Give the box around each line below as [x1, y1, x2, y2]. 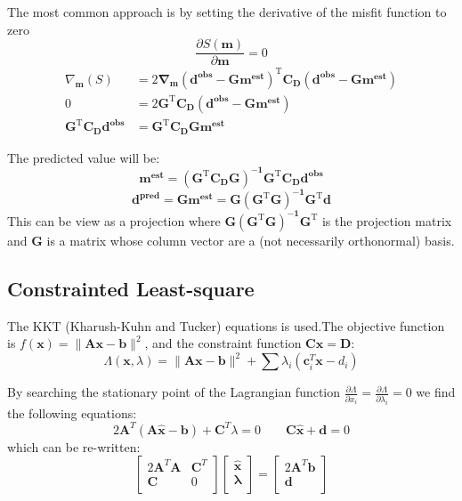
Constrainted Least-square [7, 274, 255, 302]
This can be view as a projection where [7, 211, 221, 230]
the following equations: [7, 403, 137, 422]
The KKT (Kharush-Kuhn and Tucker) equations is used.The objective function [7, 316, 445, 335]
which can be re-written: [7, 437, 141, 456]
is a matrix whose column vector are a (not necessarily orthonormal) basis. [46, 230, 455, 249]
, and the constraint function [144, 334, 302, 352]
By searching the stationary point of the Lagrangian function [7, 383, 341, 401]
